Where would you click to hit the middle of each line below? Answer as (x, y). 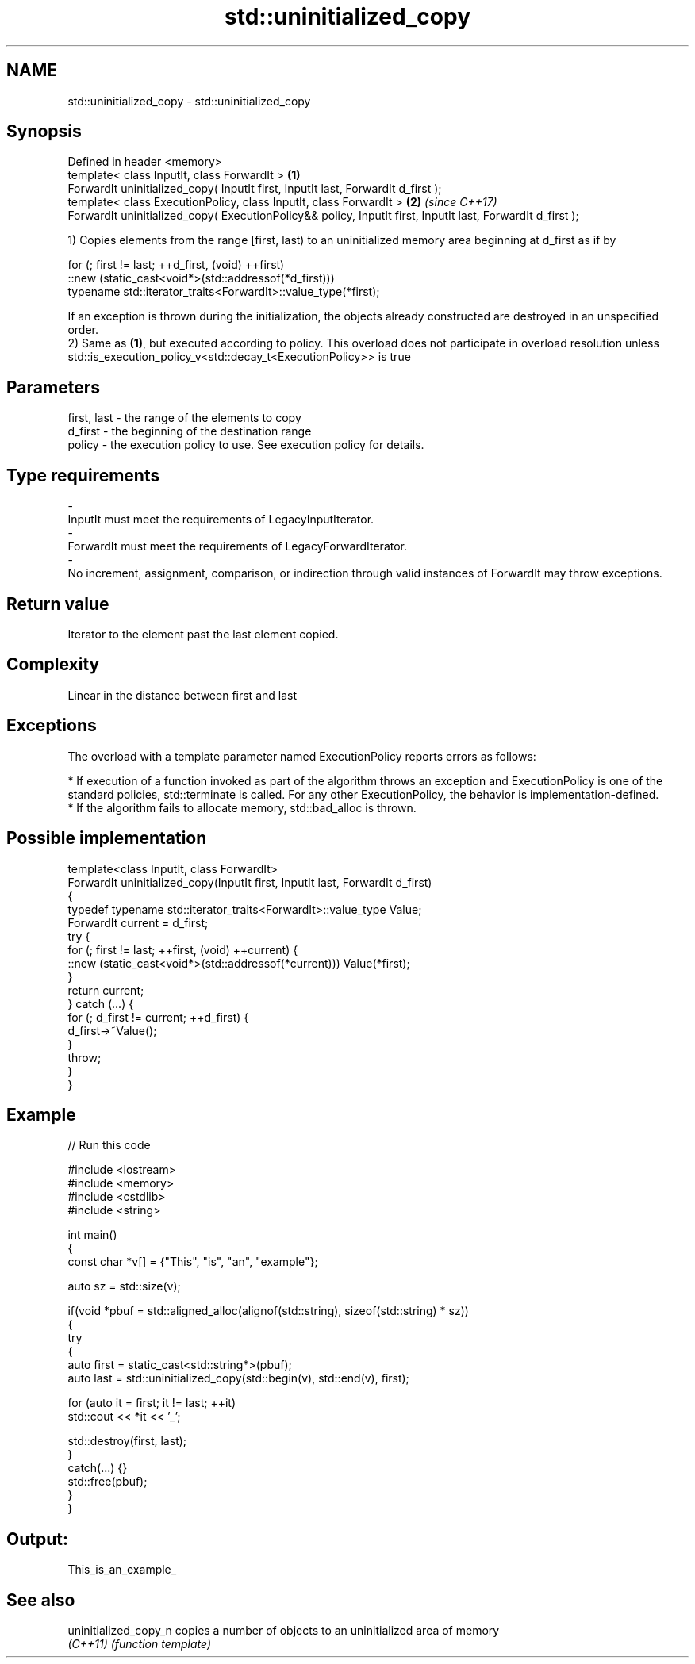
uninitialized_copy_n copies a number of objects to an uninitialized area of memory (284, 1631)
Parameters (53, 387)
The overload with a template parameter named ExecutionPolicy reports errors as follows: (302, 756)
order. (83, 330)
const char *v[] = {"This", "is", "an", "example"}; (193, 1262)
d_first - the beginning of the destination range (190, 431)
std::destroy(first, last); (127, 1441)
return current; (106, 990)
